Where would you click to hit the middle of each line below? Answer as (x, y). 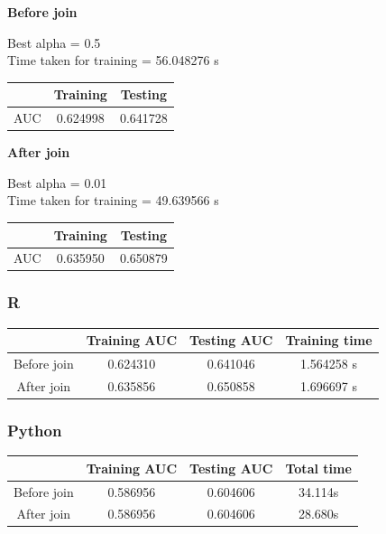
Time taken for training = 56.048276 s (113, 60)
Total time (318, 468)
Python (35, 430)
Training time (329, 340)
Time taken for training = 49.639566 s (113, 200)
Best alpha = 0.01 (57, 182)
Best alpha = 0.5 (54, 42)
